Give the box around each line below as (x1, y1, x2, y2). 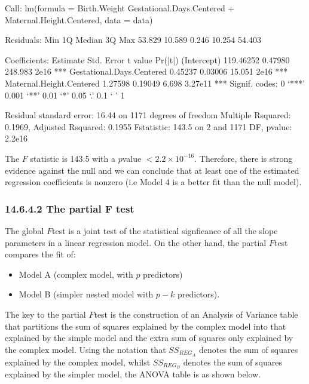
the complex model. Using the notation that (5, 343, 166, 355)
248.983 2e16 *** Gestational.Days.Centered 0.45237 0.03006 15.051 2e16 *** (5, 65, 288, 78)
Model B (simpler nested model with (19, 288, 154, 300)
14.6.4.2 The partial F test (5, 201, 134, 216)
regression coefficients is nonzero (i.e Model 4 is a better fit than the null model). (5, 176, 302, 188)
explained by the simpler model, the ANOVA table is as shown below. (5, 368, 261, 380)
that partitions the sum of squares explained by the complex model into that (5, 320, 286, 332)
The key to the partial (5, 308, 86, 320)
